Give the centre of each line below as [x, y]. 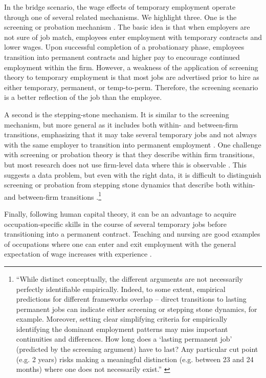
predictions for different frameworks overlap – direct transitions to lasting [131, 299]
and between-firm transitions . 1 [53, 196]
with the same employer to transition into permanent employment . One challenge [133, 144]
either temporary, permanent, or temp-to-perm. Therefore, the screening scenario [131, 87]
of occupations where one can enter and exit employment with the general [120, 244]
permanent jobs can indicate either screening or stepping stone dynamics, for [137, 309]
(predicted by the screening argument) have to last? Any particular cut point [137, 349]
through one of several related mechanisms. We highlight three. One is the [120, 17]
